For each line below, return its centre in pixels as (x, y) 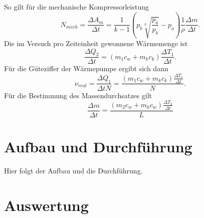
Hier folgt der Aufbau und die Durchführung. (73, 170)
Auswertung (46, 205)
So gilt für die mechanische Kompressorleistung (76, 7)
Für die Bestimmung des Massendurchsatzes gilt (78, 95)
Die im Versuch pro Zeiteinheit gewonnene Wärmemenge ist (96, 43)
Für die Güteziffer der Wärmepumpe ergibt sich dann (86, 68)
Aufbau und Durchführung (98, 146)
